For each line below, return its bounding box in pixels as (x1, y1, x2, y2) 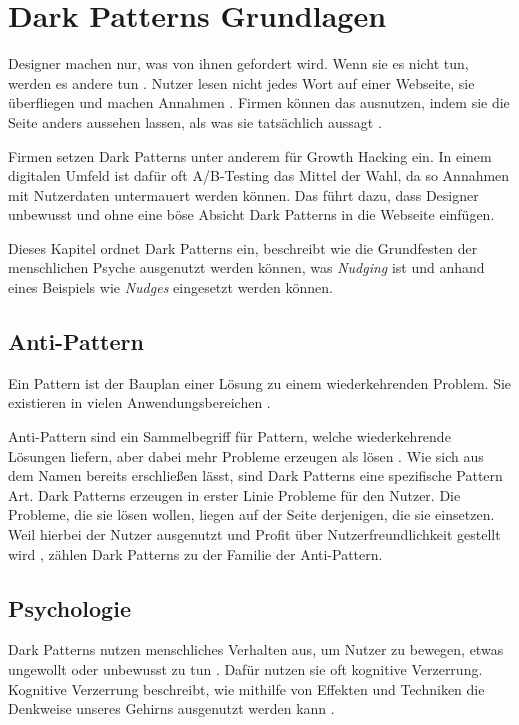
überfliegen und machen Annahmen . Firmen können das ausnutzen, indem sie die (8, 92, 510, 113)
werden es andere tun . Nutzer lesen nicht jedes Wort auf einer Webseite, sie (8, 72, 475, 93)
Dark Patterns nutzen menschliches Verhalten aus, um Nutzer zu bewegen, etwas (8, 639, 504, 660)
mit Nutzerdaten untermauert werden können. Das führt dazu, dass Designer (8, 184, 479, 205)
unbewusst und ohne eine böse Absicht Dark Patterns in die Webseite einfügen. (8, 204, 495, 225)
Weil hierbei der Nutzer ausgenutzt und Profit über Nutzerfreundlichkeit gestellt (8, 524, 501, 545)
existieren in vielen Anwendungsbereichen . (8, 392, 271, 413)
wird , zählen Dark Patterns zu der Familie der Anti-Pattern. (8, 543, 383, 564)
